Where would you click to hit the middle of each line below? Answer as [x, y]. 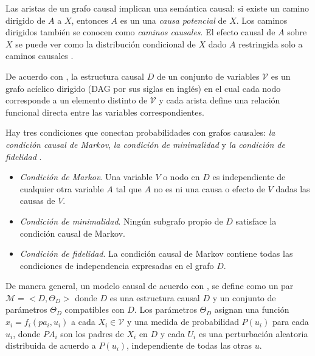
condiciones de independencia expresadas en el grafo [117, 265]
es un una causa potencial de [173, 20]
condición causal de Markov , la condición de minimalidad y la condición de [145, 144]
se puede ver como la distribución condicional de [106, 44]
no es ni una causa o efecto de [209, 188]
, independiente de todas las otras [189, 345]
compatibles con [95, 309]
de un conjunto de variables [208, 76]
